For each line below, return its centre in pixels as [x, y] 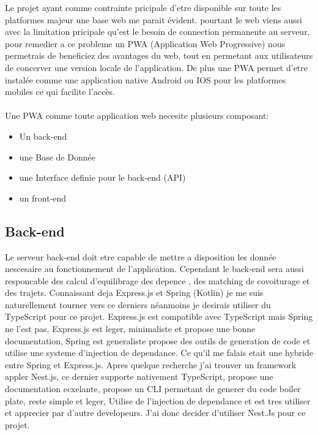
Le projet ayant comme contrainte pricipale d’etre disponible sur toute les [143, 7]
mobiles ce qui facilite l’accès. [60, 92]
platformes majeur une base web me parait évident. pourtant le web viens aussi [153, 19]
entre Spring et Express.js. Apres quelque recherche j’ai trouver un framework [151, 364]
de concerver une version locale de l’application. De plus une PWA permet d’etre [157, 67]
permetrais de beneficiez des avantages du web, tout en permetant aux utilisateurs [159, 55]
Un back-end [43, 136]
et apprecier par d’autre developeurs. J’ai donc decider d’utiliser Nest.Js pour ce [155, 413]
